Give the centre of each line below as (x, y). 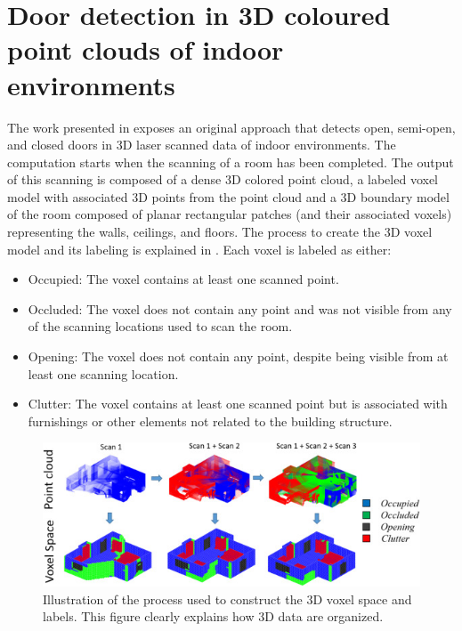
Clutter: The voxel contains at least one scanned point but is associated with (238, 404)
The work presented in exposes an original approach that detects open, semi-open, (231, 127)
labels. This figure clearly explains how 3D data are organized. (213, 616)
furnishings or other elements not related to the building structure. (210, 421)
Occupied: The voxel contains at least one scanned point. (183, 279)
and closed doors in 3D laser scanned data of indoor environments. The (202, 145)
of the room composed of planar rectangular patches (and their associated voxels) (230, 214)
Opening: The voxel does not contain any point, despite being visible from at (238, 356)
